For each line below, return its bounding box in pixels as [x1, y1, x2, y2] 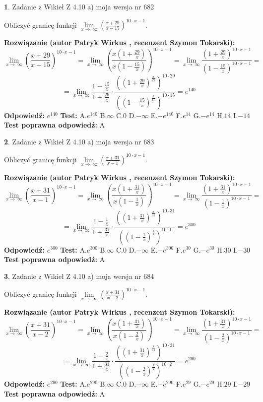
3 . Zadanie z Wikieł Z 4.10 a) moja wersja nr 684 [4, 270, 154, 281]
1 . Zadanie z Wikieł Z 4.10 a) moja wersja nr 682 [4, 1, 154, 11]
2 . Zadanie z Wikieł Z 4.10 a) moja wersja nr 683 [4, 136, 154, 146]
